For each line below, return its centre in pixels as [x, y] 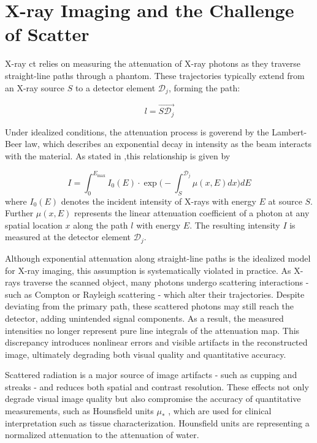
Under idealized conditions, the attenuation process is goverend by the [137, 131]
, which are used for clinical [220, 411]
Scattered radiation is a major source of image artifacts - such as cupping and [151, 375]
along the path [101, 225]
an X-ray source [35, 87]
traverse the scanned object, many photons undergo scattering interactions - [166, 282]
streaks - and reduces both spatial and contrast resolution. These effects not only [157, 386]
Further [19, 213]
